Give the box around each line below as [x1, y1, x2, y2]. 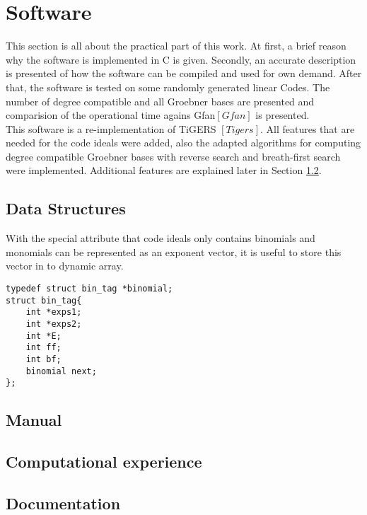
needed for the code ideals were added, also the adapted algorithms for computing [6, 135, 361, 150]
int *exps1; [25, 307, 82, 318]
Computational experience [6, 451, 202, 473]
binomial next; [25, 366, 97, 376]
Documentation [6, 492, 121, 514]
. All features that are [260, 121, 355, 136]
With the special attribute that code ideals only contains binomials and [6, 231, 315, 245]
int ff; [25, 342, 62, 353]
